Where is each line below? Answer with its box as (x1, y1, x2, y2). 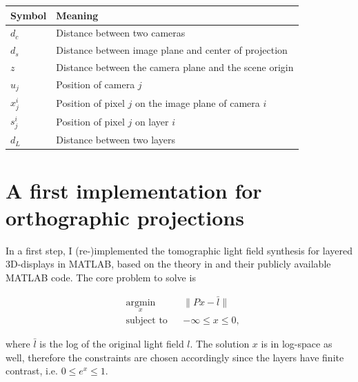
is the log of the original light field (39, 336, 184, 351)
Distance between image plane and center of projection (56, 43, 288, 57)
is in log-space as (261, 336, 332, 351)
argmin (126, 297, 156, 308)
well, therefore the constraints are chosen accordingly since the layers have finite (6, 350, 344, 364)
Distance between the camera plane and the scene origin (56, 60, 294, 74)
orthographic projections (6, 203, 244, 231)
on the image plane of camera (135, 95, 260, 110)
